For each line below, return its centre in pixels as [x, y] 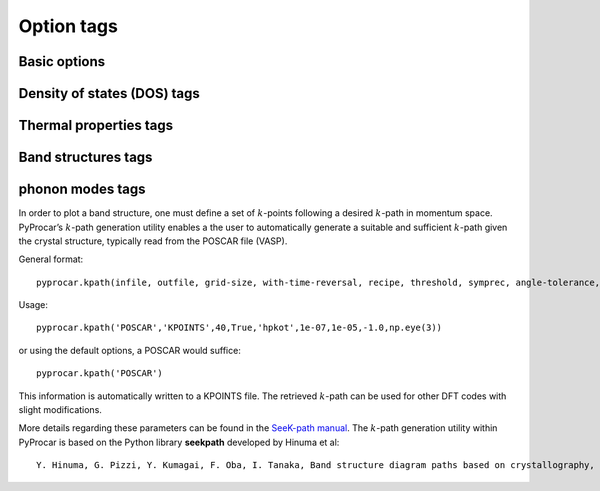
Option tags [68, 26]
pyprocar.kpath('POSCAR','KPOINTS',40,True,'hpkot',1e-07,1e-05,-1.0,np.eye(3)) [239, 328]
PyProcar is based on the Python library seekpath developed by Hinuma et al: [179, 442]
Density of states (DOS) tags [109, 93]
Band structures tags [85, 157]
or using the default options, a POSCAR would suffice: [130, 350]
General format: [51, 259]
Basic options [62, 61]
